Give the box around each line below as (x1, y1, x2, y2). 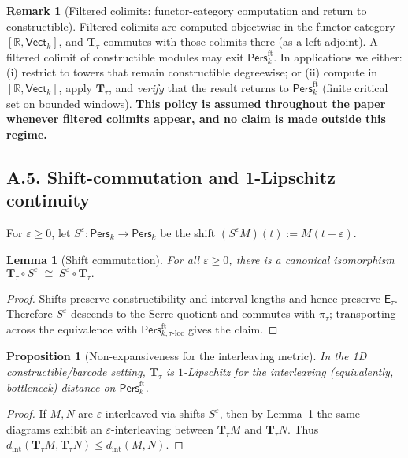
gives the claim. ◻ (188, 321, 278, 337)
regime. (6, 125, 47, 142)
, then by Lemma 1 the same (219, 405, 361, 422)
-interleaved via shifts (102, 405, 206, 422)
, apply (58, 79, 92, 95)
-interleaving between (111, 420, 213, 437)
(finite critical (322, 79, 388, 95)
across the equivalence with (6, 321, 138, 337)
